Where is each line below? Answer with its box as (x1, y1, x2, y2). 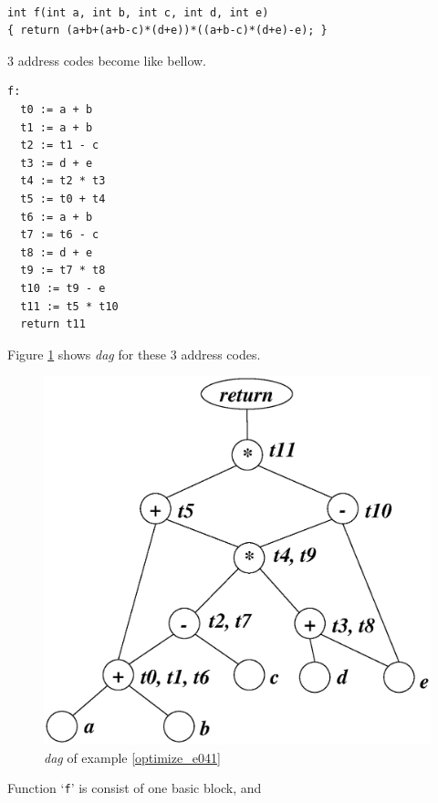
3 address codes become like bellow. (7, 50, 207, 69)
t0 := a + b (20, 102, 93, 116)
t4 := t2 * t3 (20, 174, 106, 188)
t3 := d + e (20, 156, 93, 170)
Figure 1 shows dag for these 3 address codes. (7, 344, 261, 363)
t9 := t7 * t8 (20, 264, 106, 277)
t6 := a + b (20, 210, 93, 224)
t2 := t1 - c (20, 139, 99, 152)
